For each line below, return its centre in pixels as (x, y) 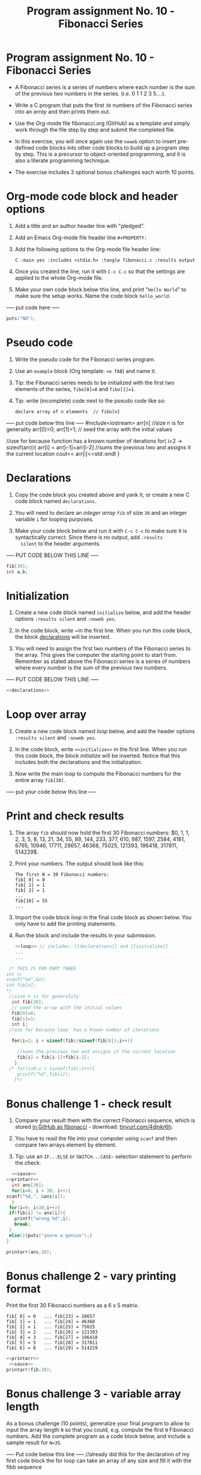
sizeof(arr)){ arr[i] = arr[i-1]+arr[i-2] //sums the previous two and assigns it (98, 447)
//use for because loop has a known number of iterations (84, 1030)
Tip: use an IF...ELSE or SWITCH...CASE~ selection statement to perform (103, 1157)
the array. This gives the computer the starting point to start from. (96, 655)
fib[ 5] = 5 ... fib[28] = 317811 (52, 1343)
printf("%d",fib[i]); (44, 1074)
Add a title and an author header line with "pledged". (80, 226)
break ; (22, 1224)
